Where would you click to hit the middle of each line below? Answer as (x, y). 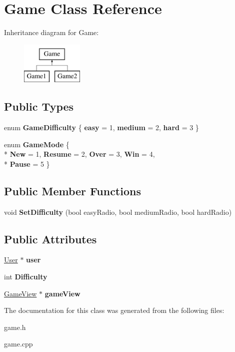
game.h (15, 327)
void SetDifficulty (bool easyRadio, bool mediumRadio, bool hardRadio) (118, 212)
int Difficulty (26, 277)
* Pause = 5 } (27, 163)
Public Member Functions (72, 191)
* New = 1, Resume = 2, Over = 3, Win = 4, (79, 154)
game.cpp (18, 344)
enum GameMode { (37, 144)
